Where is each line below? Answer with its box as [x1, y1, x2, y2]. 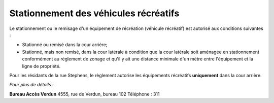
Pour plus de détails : [9, 82, 54, 88]
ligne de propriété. [22, 63, 61, 69]
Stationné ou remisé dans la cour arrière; [22, 42, 108, 48]
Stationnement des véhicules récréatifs [9, 8, 180, 19]
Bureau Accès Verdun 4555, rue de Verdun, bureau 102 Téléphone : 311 [9, 91, 160, 97]
